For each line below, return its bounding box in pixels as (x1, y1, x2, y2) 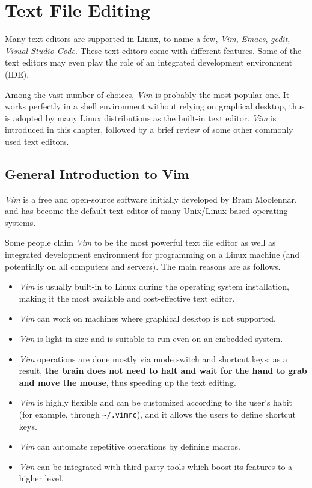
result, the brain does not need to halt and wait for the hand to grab (19, 364, 307, 377)
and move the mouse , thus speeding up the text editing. (19, 376, 236, 388)
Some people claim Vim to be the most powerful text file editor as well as (5, 236, 276, 249)
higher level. (19, 472, 64, 484)
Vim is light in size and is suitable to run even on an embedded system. (19, 332, 283, 345)
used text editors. (5, 135, 69, 147)
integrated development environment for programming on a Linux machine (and (5, 248, 300, 261)
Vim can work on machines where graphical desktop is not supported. (19, 312, 276, 325)
